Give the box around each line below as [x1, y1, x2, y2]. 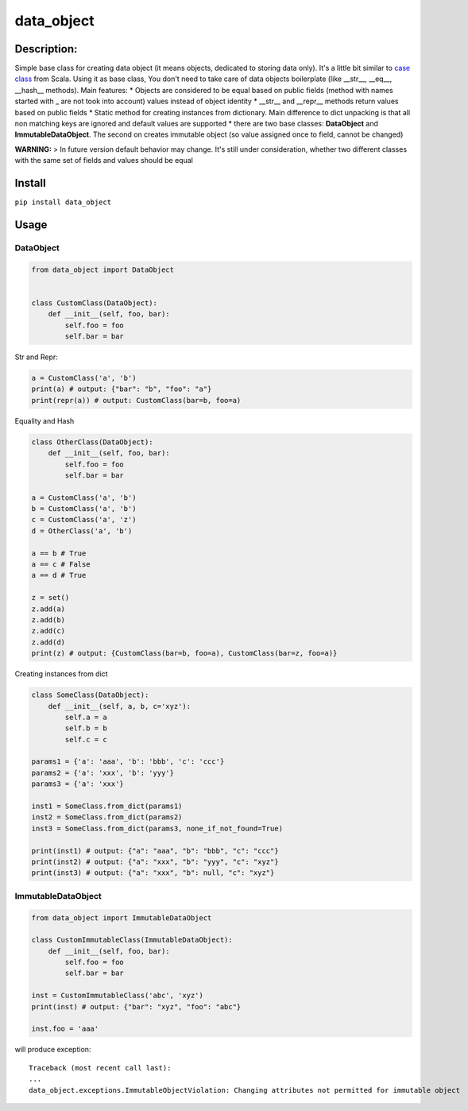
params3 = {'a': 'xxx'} [31, 780, 125, 788]
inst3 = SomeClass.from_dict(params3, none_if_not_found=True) [31, 823, 284, 833]
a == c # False [31, 560, 91, 569]
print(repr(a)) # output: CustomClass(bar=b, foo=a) [31, 396, 242, 405]
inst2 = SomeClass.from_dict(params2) [31, 813, 183, 822]
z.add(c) [31, 626, 66, 636]
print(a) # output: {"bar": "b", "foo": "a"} [31, 385, 212, 393]
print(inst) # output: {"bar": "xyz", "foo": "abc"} [31, 1002, 242, 1011]
